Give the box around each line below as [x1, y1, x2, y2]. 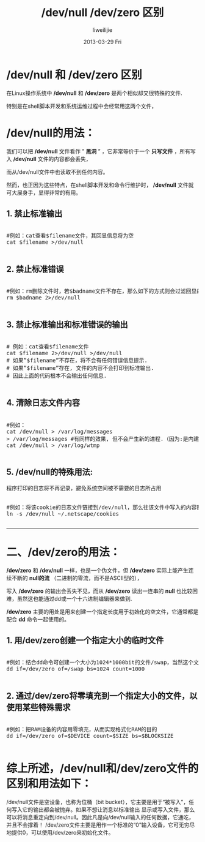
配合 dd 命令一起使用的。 [6, 615, 70, 623]
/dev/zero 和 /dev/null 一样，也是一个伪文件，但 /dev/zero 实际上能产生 [6, 566, 189, 574]
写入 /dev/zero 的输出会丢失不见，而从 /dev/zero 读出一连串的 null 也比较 [6, 587, 193, 595]
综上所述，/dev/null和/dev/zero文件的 [6, 762, 199, 775]
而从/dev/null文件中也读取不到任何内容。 [6, 168, 109, 175]
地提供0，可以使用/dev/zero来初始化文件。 [6, 829, 114, 836]
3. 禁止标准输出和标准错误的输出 [6, 319, 128, 329]
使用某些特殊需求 [6, 702, 71, 712]
